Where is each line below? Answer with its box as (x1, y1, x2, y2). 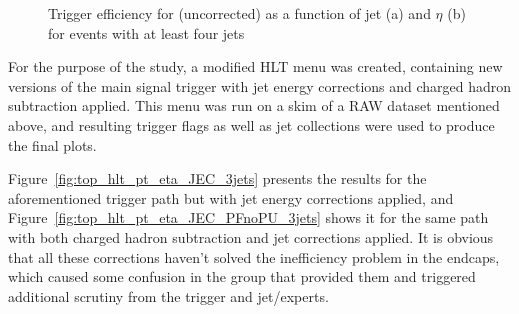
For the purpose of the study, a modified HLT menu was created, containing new (8, 56, 503, 77)
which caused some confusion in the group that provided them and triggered (8, 266, 476, 287)
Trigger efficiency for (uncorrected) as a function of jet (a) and (48, 3, 431, 23)
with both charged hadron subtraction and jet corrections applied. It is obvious (8, 226, 494, 247)
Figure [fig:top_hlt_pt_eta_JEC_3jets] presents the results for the (8, 168, 427, 189)
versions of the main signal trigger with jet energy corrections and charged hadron (8, 75, 512, 96)
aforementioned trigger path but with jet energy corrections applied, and (8, 187, 454, 208)
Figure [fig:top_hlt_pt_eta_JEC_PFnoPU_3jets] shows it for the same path (8, 207, 489, 228)
